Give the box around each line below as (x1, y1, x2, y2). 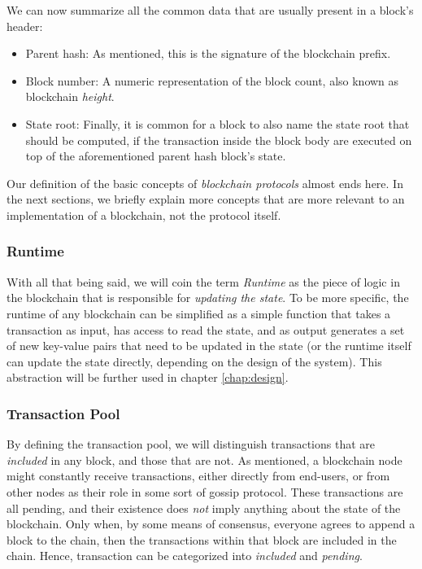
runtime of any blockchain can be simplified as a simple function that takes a (7, 304, 391, 322)
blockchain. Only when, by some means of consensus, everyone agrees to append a (7, 515, 415, 532)
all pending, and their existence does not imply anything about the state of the (7, 499, 401, 516)
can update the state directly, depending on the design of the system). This (7, 352, 382, 370)
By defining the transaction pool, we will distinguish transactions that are (7, 436, 376, 453)
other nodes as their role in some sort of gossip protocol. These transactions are (7, 483, 403, 500)
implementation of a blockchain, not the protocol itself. (7, 206, 281, 223)
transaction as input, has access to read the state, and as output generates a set (7, 321, 405, 338)
